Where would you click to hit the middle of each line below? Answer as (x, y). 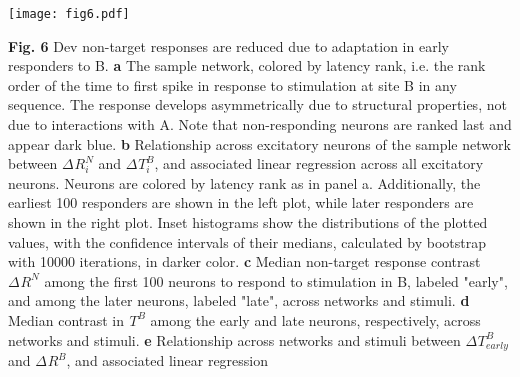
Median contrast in (66, 319)
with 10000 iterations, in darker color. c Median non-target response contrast (244, 261)
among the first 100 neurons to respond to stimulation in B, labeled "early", (276, 280)
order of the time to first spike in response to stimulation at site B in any (232, 84)
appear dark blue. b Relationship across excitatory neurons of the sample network (259, 143)
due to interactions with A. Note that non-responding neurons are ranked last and (260, 124)
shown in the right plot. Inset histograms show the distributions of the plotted (248, 222)
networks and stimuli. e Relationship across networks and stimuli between (234, 339)
